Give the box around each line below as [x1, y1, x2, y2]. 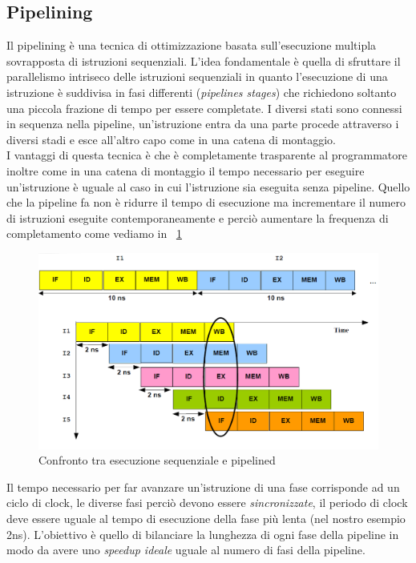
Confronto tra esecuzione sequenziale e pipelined [38, 452, 276, 468]
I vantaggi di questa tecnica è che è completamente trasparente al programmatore [6, 147, 407, 163]
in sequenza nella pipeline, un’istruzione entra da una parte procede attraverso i [6, 115, 399, 132]
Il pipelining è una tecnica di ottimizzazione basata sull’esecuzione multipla [6, 37, 377, 54]
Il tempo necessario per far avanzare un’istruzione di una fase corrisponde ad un [6, 478, 400, 495]
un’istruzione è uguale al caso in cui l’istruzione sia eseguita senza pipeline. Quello [6, 178, 410, 195]
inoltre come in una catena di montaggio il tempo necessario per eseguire [6, 162, 365, 179]
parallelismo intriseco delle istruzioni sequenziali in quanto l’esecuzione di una [6, 68, 388, 85]
